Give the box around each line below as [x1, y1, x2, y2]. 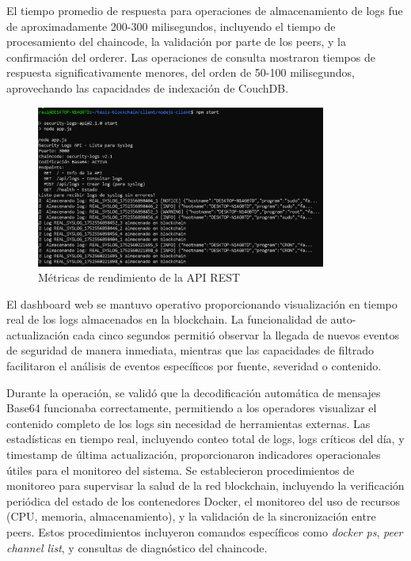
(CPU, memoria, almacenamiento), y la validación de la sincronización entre [6, 508, 376, 525]
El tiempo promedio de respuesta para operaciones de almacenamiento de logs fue [6, 2, 403, 18]
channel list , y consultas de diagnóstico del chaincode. [6, 539, 268, 555]
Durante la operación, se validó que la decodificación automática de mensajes [6, 384, 381, 400]
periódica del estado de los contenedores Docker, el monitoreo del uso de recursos [6, 492, 401, 509]
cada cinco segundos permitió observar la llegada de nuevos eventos [72, 326, 399, 343]
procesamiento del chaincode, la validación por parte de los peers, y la [6, 33, 346, 50]
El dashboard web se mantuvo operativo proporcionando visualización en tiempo [6, 295, 398, 312]
